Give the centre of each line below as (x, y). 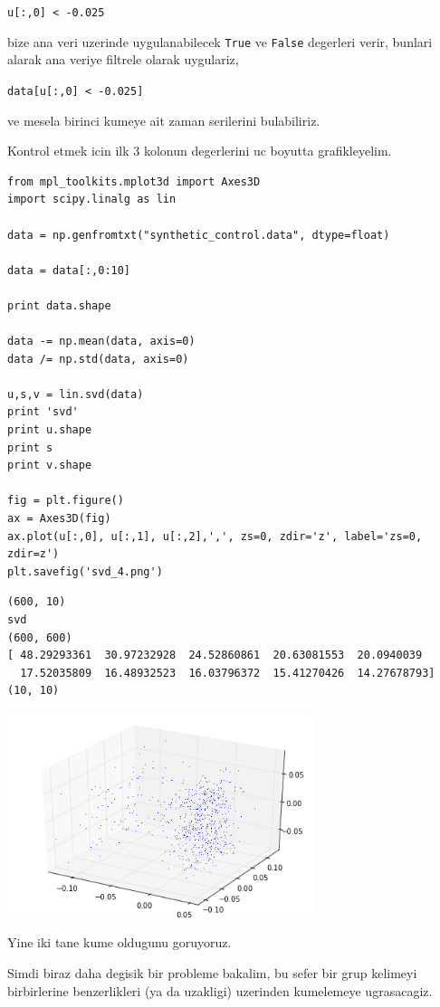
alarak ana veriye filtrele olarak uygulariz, (123, 59)
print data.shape (59, 305)
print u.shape (50, 430)
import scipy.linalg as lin (92, 199)
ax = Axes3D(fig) (59, 519)
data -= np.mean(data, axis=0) (101, 342)
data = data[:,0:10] (69, 270)
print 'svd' (43, 412)
